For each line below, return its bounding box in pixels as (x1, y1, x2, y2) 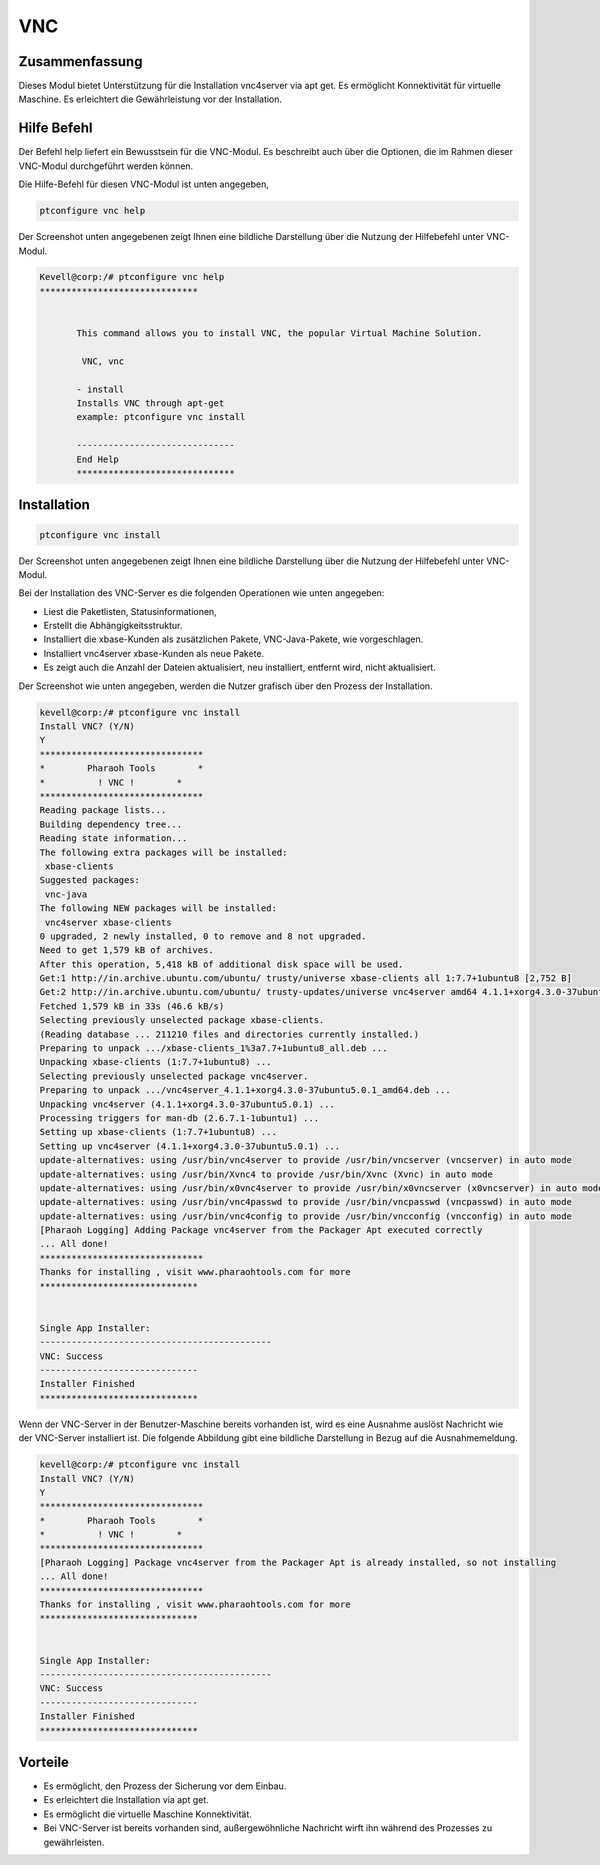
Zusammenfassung (18, 53, 143, 70)
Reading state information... (39, 833, 188, 844)
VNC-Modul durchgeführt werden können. (18, 160, 194, 172)
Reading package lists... (39, 805, 167, 816)
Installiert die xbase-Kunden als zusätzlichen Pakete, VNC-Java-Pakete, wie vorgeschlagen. (43, 633, 424, 645)
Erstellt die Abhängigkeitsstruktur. (43, 620, 183, 632)
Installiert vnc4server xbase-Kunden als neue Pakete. (43, 647, 265, 659)
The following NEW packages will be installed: (39, 903, 277, 914)
